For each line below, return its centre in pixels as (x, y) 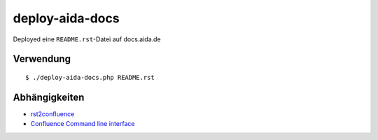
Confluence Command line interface (83, 124)
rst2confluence (52, 114)
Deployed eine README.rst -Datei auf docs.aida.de (87, 39)
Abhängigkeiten (49, 97)
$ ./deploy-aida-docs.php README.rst (90, 77)
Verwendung (42, 59)
